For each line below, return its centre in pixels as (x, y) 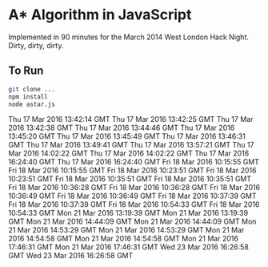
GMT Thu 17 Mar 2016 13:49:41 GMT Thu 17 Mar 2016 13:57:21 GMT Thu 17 (131, 145)
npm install (28, 97)
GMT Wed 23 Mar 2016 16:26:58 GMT (71, 256)
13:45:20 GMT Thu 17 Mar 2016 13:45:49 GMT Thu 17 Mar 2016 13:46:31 (127, 136)
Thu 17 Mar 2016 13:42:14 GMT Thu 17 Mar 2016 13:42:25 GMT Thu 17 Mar (131, 119)
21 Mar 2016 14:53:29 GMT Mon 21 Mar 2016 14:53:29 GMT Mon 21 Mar (126, 230)
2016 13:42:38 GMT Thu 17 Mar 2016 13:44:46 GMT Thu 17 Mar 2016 (122, 128)
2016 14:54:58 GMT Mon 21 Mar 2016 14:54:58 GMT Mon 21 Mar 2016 (123, 239)
